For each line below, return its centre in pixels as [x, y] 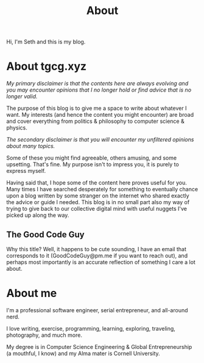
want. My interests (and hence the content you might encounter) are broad [100, 115]
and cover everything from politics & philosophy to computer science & [95, 121]
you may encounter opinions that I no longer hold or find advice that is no [99, 90]
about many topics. [31, 146]
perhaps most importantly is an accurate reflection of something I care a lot [101, 262]
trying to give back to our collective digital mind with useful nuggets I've [97, 209]
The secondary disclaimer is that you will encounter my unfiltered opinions [100, 140]
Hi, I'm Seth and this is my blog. [46, 42]
